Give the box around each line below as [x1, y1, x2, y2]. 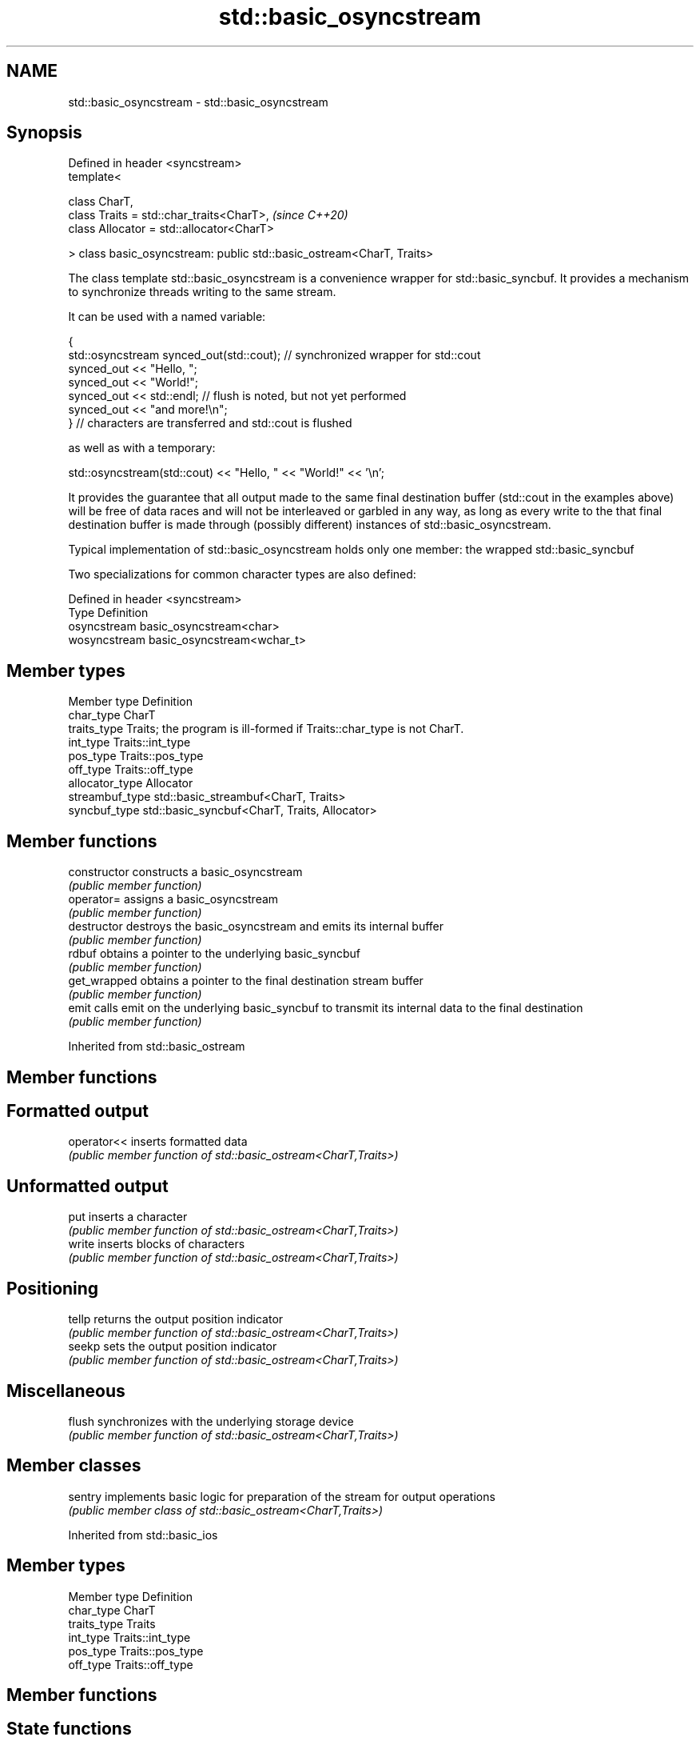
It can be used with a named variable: [68, 310, 266, 324]
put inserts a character [68, 1210, 188, 1224]
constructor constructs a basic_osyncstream [68, 865, 303, 879]
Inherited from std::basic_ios [68, 1527, 218, 1542]
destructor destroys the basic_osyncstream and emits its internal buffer [68, 919, 444, 934]
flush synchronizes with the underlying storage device [68, 1414, 354, 1428]
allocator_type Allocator [68, 776, 193, 790]
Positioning [6, 1278, 99, 1299]
